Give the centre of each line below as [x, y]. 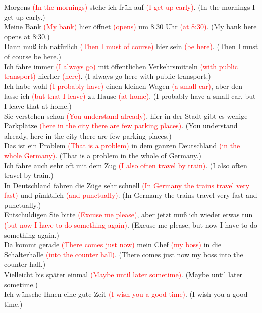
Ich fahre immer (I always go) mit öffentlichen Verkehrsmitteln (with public [121, 66]
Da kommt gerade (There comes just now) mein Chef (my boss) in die [113, 244]
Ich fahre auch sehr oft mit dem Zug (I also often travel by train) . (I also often [126, 165]
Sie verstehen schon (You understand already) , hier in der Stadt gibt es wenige [126, 116]
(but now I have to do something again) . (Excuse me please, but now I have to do [131, 225]
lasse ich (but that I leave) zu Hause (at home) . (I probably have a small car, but [130, 96]
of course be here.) [33, 56]
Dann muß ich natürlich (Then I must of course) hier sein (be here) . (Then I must [131, 46]
